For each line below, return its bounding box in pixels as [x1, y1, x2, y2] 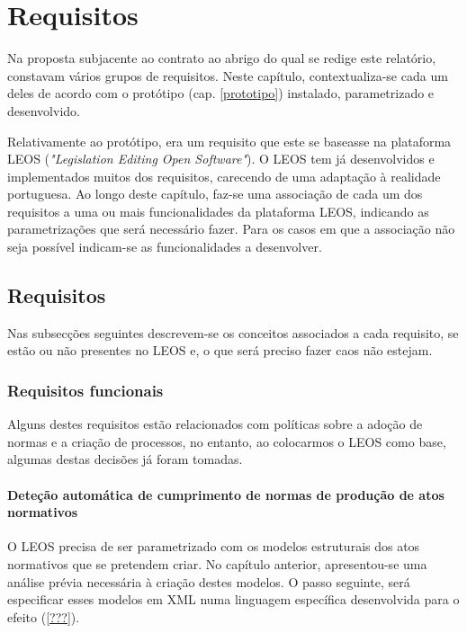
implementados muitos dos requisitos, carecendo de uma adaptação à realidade [7, 166, 441, 185]
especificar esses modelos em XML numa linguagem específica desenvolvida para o [7, 590, 460, 609]
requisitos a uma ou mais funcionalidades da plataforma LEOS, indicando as [7, 201, 429, 220]
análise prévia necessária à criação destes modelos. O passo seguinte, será [7, 572, 410, 591]
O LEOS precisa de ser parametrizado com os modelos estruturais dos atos [7, 537, 420, 556]
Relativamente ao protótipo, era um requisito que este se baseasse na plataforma [7, 131, 452, 150]
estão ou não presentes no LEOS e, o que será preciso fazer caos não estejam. [7, 341, 433, 360]
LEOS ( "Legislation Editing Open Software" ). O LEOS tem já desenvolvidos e [7, 149, 435, 168]
